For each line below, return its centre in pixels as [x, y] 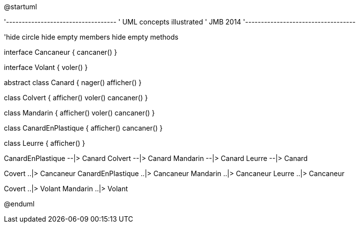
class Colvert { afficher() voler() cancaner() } [76, 98]
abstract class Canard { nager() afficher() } [73, 82]
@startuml [21, 7]
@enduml [19, 204]
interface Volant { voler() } [46, 67]
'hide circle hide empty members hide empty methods [91, 37]
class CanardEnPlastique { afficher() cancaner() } [83, 128]
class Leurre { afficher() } [45, 143]
